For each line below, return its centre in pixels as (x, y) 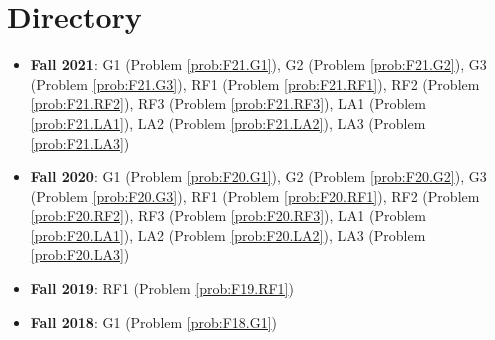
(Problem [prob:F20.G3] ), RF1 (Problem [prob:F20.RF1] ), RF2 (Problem (255, 195)
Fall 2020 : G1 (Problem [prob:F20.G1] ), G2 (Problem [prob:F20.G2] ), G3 (258, 176)
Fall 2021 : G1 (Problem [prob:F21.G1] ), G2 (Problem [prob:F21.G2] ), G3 (258, 64)
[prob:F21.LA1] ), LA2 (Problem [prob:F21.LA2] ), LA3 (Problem (228, 122)
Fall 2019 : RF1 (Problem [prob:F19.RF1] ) (162, 288)
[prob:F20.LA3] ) (80, 254)
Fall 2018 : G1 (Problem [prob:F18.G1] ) (154, 321)
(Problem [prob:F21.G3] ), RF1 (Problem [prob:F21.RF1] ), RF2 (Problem (255, 83)
